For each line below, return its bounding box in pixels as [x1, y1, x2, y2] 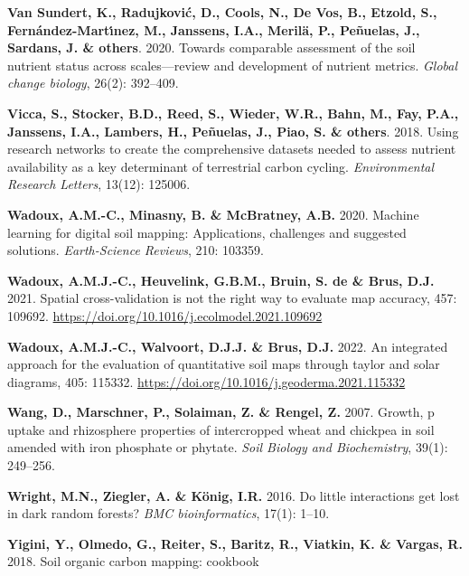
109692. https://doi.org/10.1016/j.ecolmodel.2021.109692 [7, 306, 323, 325]
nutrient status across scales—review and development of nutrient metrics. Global [7, 55, 458, 74]
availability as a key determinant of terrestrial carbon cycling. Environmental [7, 156, 435, 175]
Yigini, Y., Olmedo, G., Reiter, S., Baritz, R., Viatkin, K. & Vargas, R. [7, 534, 463, 552]
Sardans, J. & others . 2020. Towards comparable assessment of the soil [7, 38, 416, 57]
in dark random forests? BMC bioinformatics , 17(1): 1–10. [7, 504, 330, 523]
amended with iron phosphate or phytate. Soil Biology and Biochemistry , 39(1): [7, 438, 448, 457]
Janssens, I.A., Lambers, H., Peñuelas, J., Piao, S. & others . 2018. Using [7, 121, 459, 140]
